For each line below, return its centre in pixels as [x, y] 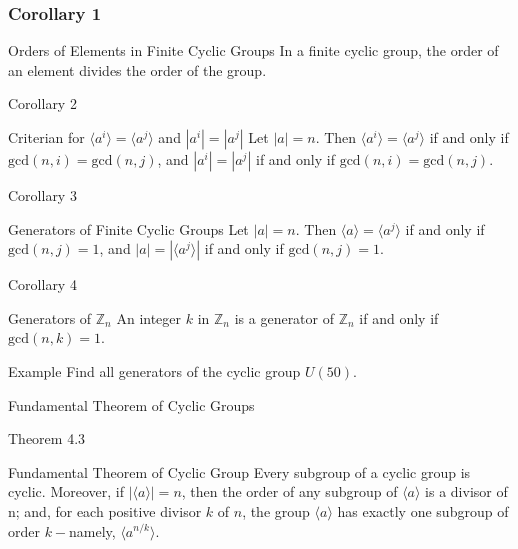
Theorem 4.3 [47, 438]
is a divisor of [466, 491]
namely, [92, 530]
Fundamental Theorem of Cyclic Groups [131, 404]
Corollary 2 [42, 103]
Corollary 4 [42, 284]
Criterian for [46, 137]
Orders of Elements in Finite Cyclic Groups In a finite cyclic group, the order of [253, 50]
